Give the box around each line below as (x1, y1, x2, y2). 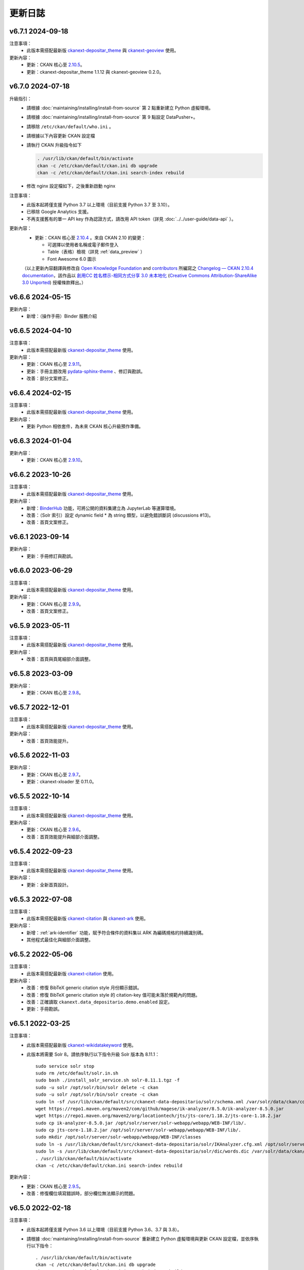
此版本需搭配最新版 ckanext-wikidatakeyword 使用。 (26, 1042, 136, 1048)
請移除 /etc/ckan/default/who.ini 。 (26, 123, 114, 130)
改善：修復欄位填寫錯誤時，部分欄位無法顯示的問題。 (26, 1190, 138, 1196)
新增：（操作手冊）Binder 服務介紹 (26, 313, 97, 320)
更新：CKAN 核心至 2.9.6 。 (26, 827, 84, 833)
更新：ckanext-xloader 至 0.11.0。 (26, 779, 97, 785)
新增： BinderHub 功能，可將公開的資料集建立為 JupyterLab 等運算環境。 (26, 505, 179, 511)
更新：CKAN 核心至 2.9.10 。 (26, 457, 85, 463)
